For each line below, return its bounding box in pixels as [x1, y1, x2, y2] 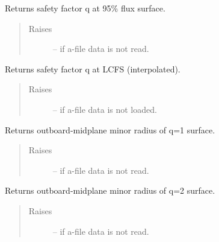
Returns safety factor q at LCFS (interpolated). [5, 62, 180, 75]
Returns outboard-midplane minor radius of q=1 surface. [5, 123, 215, 136]
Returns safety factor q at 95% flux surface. [5, 2, 165, 14]
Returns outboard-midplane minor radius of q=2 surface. [5, 184, 215, 197]
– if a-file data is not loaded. [52, 103, 157, 115]
